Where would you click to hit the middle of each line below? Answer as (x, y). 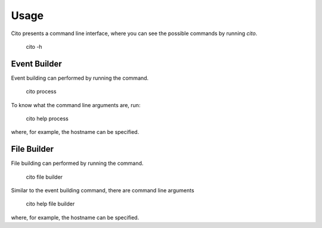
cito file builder (44, 177)
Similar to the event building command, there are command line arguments (103, 190)
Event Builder (36, 63)
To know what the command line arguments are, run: (76, 105)
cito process (41, 92)
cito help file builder (50, 204)
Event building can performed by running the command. (80, 78)
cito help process (47, 118)
